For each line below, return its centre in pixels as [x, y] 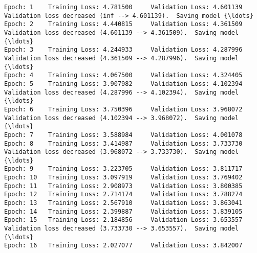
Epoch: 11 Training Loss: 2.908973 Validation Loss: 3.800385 [123, 186]
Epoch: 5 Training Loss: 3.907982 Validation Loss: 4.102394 [123, 84]
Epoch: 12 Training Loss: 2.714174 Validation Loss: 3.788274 [123, 194]
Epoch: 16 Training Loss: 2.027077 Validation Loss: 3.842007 [123, 246]
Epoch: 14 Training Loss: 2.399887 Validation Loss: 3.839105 [123, 211]
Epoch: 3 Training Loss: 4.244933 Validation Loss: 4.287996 [123, 50]
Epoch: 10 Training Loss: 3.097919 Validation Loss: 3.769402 [123, 178]
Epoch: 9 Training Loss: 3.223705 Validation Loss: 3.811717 [123, 169]
